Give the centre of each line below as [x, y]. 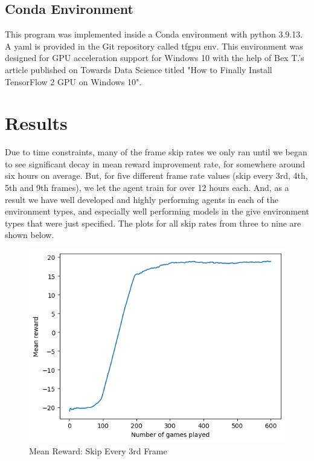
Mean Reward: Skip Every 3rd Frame [98, 450]
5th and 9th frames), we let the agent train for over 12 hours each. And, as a [147, 188]
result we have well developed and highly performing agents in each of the [142, 199]
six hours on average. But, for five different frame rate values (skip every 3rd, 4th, [156, 176]
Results [36, 123]
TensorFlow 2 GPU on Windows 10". [73, 81]
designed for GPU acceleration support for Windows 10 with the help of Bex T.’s [155, 58]
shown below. [30, 235]
